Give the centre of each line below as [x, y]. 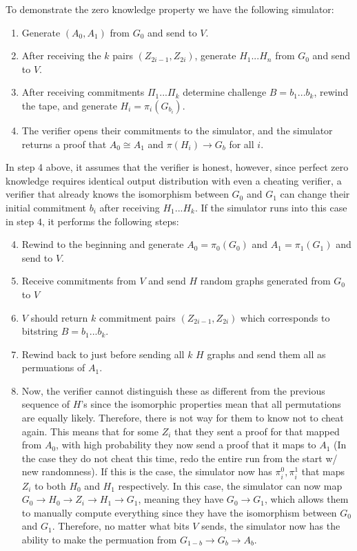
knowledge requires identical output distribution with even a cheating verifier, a [174, 180]
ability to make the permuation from [99, 539]
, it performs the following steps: [110, 221]
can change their [315, 194]
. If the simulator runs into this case [271, 207]
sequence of [46, 404]
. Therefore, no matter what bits [121, 526]
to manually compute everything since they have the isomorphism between [179, 512]
